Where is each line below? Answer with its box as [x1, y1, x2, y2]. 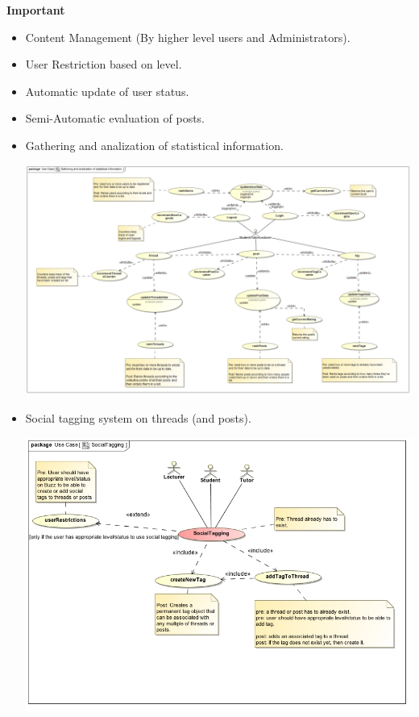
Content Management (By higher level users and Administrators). [25, 28, 351, 45]
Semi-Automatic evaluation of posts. [25, 110, 205, 127]
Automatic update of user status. [25, 82, 189, 99]
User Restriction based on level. [25, 56, 182, 73]
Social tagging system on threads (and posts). [25, 410, 251, 427]
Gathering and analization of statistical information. [25, 136, 284, 153]
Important [6, 2, 65, 18]
